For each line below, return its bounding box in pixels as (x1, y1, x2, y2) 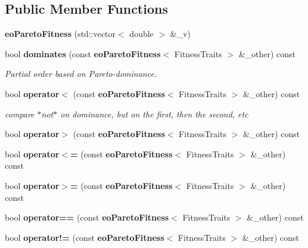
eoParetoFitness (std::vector (5, 27, 116, 40)
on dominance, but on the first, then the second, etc (60, 107, 248, 120)
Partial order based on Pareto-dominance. (5, 67, 157, 80)
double (129, 27, 154, 40)
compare (5, 107, 35, 120)
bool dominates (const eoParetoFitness (5, 47, 161, 60)
